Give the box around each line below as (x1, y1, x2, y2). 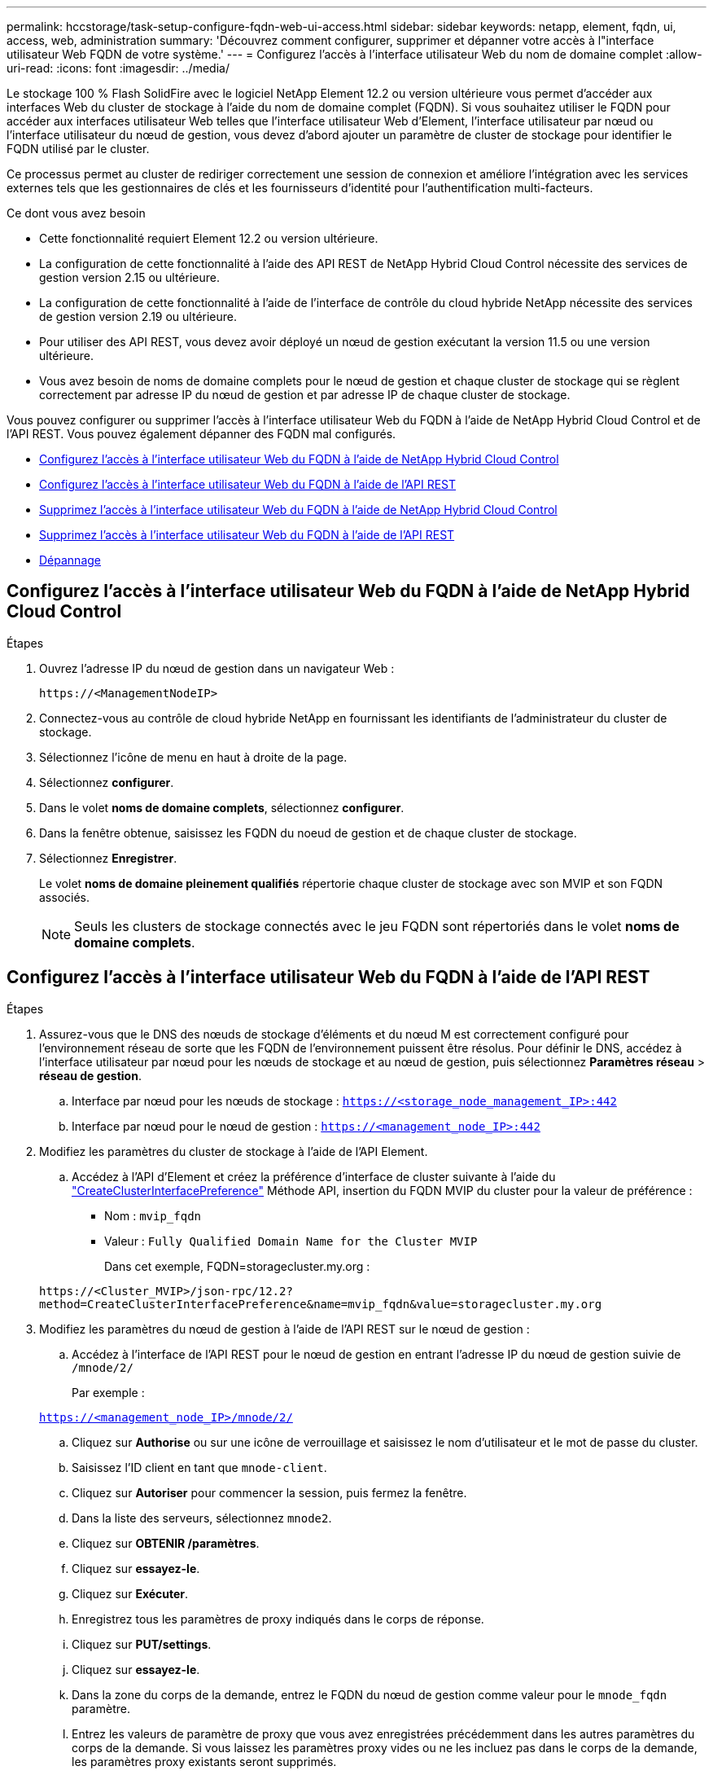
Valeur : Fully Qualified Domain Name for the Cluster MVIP (104, 1233, 478, 1248)
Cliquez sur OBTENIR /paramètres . (72, 1536, 260, 1550)
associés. (39, 890, 90, 904)
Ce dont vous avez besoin (7, 206, 146, 220)
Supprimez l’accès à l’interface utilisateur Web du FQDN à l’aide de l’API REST (39, 528, 455, 542)
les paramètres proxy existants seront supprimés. (72, 1754, 337, 1768)
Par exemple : (72, 1385, 145, 1399)
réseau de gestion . (39, 1068, 142, 1083)
